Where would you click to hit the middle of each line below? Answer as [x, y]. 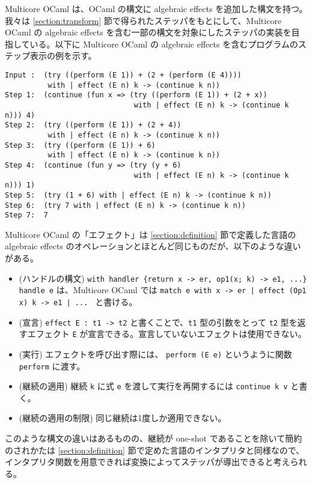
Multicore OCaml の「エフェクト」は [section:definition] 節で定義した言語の [151, 234]
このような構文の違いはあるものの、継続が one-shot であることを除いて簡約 [154, 438]
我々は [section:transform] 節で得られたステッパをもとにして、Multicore [143, 20]
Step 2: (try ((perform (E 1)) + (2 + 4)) [93, 125]
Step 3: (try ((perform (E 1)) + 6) [80, 145]
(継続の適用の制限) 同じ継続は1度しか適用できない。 [123, 418]
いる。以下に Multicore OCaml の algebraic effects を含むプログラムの [164, 44]
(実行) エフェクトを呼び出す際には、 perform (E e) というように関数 [155, 354]
